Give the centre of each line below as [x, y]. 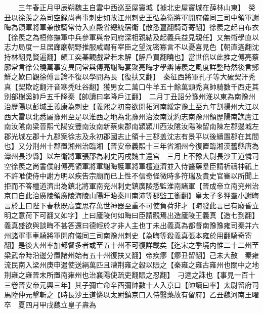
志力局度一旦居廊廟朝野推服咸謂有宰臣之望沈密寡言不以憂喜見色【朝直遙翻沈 [131, 47]
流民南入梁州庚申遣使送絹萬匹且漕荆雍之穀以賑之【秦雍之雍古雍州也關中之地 [131, 265]
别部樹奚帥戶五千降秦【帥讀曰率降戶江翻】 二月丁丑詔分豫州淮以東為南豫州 [130, 96]
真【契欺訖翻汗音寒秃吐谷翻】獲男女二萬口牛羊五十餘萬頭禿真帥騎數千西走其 [131, 86]
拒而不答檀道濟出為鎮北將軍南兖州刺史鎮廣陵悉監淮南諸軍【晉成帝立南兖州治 [131, 185]
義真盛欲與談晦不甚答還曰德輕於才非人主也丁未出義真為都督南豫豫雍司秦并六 [131, 225]
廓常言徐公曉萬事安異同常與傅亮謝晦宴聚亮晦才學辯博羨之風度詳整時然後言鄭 [131, 66]
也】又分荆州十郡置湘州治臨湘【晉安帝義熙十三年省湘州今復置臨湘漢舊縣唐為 [131, 146]
